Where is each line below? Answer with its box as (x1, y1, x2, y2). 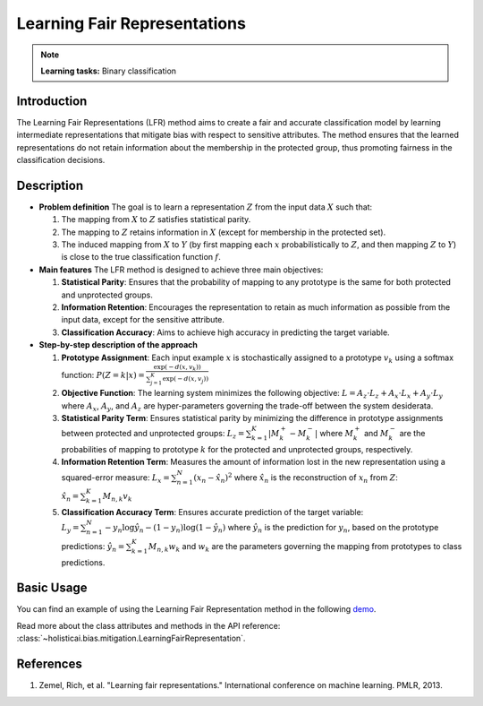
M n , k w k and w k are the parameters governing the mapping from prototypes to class (148, 540, 462, 554)
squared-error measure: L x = (61, 471, 170, 485)
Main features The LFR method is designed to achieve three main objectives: (38, 264, 324, 275)
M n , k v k (102, 491, 133, 504)
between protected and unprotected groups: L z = (61, 428, 245, 441)
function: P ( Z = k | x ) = (61, 369, 145, 380)
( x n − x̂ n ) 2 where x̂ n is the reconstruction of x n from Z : (193, 470, 398, 485)
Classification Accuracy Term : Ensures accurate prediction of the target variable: (61, 507, 364, 517)
